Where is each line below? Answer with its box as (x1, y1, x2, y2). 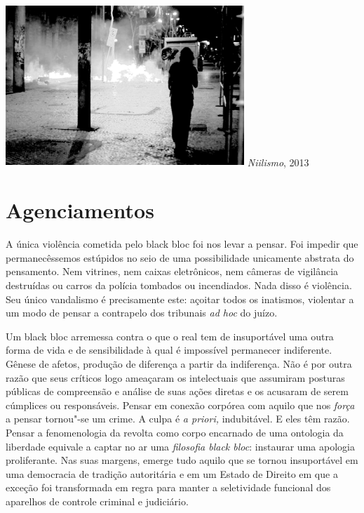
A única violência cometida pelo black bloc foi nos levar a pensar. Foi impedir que (6, 236, 358, 251)
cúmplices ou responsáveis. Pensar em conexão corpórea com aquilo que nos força (6, 397, 355, 412)
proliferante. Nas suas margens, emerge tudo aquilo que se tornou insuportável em (6, 453, 358, 467)
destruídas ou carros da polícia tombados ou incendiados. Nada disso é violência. (6, 278, 352, 293)
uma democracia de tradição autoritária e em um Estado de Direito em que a (6, 466, 338, 481)
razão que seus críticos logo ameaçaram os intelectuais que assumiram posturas (6, 370, 345, 385)
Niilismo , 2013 (247, 154, 309, 169)
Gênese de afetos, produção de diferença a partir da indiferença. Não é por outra (6, 357, 352, 371)
